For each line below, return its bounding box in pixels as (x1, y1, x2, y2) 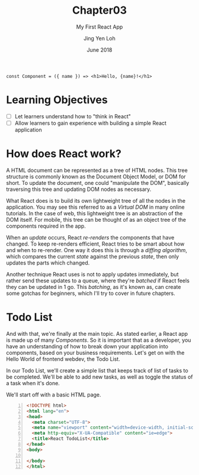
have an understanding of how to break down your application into (6, 342, 169, 350)
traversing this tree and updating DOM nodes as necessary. (6, 185, 152, 193)
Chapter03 (72, 4, 127, 17)
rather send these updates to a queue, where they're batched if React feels (6, 277, 190, 284)
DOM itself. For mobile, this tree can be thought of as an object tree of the (6, 216, 187, 223)
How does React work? (6, 147, 121, 161)
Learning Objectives (6, 93, 108, 107)
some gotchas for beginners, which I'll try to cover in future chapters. (6, 290, 176, 297)
